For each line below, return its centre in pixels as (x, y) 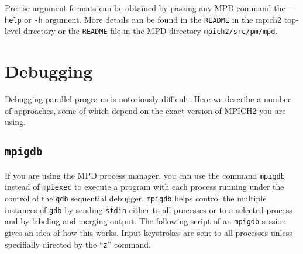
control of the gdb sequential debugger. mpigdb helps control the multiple (136, 198)
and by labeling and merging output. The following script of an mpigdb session (146, 221)
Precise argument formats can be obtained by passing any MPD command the (145, 8)
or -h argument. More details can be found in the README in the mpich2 (153, 19)
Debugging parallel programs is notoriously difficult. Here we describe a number (148, 99)
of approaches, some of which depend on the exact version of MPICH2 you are (145, 110)
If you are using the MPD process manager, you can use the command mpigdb (145, 175)
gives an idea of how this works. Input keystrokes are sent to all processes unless (149, 232)
